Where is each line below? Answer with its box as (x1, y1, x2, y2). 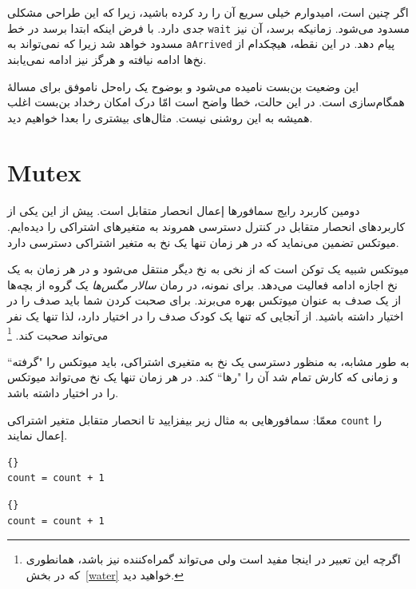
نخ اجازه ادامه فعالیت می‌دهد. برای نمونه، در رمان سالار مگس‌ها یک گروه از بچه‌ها (7, 276, 398, 293)
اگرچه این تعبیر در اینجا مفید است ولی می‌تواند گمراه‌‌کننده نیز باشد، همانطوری (26, 551, 401, 567)
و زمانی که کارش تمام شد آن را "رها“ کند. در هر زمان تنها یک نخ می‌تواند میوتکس (7, 368, 398, 385)
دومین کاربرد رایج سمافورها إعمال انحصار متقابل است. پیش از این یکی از (7, 202, 360, 219)
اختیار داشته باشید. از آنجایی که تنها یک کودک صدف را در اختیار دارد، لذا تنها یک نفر (7, 307, 404, 324)
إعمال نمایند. (7, 427, 68, 444)
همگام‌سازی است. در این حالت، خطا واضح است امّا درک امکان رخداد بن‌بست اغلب (7, 94, 405, 110)
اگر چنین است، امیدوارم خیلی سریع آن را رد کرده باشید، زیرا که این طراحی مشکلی (7, 4, 409, 20)
